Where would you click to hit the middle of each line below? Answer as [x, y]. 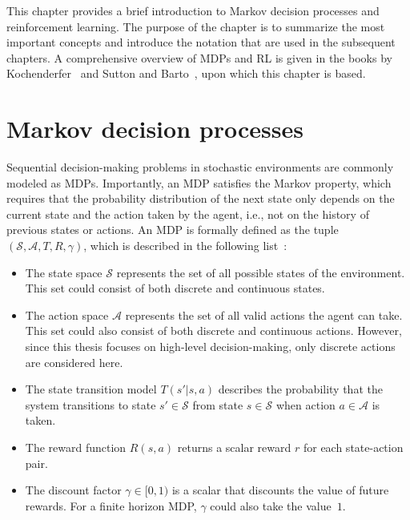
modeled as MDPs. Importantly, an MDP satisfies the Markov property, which [199, 182]
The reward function [76, 447]
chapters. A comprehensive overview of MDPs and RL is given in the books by [199, 57]
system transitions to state [90, 404]
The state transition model [91, 389]
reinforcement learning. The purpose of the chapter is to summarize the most [196, 26]
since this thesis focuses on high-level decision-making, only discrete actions [210, 347]
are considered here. [74, 362]
